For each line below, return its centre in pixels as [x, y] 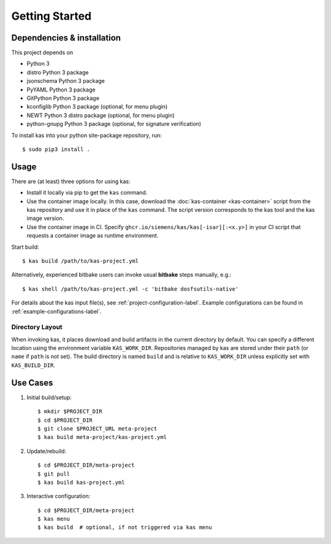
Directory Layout [37, 327]
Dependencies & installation [66, 38]
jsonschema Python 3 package [66, 81]
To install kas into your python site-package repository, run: [87, 135]
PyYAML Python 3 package [61, 90]
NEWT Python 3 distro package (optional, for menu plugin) [101, 115]
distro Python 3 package [58, 72]
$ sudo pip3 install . [56, 149]
